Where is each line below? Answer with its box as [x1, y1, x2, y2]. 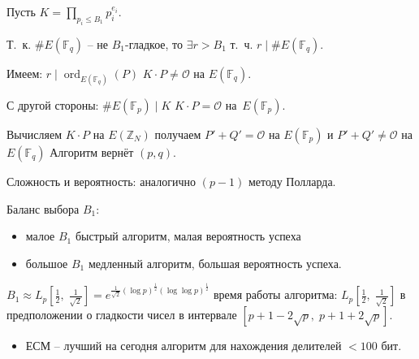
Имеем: [6, 64, 43, 81]
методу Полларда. [248, 172, 336, 189]
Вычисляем [6, 125, 62, 142]
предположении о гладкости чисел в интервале [6, 306, 237, 323]
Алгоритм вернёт [50, 143, 134, 160]
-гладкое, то [125, 35, 184, 52]
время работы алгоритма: [214, 286, 338, 303]
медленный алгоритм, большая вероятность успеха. [88, 254, 342, 271]
